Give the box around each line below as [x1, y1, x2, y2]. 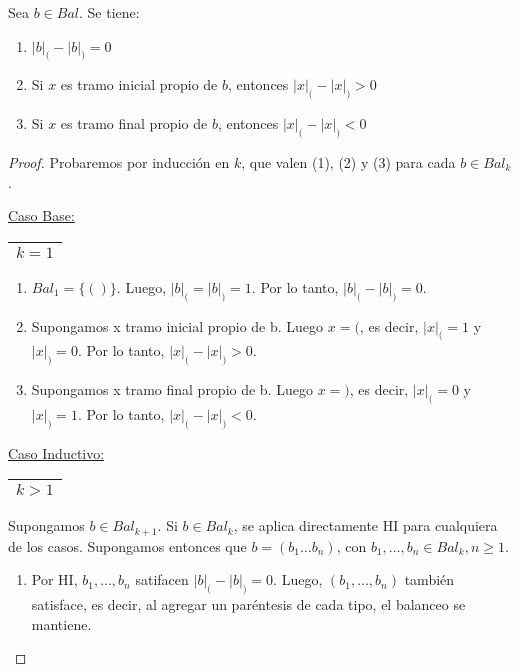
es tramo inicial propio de [60, 74, 218, 95]
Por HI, [31, 569, 78, 590]
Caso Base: [8, 205, 75, 226]
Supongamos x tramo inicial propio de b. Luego [31, 315, 324, 336]
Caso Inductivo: [8, 442, 105, 463]
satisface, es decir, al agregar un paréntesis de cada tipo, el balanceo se [31, 594, 466, 615]
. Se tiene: [79, 2, 140, 22]
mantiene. [31, 613, 92, 634]
